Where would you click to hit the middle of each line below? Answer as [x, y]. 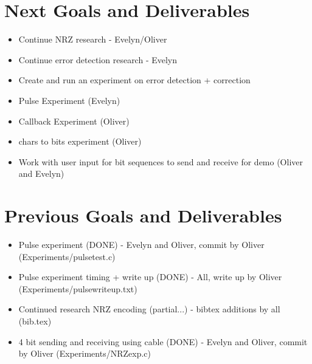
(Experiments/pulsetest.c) [67, 256]
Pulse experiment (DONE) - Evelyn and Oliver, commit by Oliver [141, 244]
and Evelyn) [41, 173]
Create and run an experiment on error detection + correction [134, 80]
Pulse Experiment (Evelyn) [69, 100]
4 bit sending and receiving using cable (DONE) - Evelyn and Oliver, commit [163, 341]
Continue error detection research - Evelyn [98, 59]
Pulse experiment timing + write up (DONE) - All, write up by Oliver [150, 277]
